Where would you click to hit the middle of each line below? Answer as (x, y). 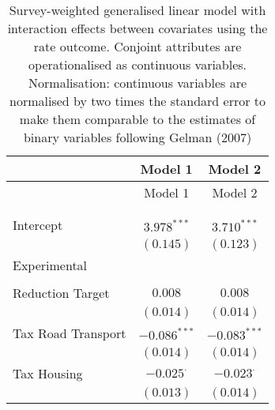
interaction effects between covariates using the (137, 28)
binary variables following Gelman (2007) (137, 137)
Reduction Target (61, 293)
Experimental (50, 265)
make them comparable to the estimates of (137, 119)
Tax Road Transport (70, 333)
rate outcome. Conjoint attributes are (137, 46)
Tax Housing (48, 373)
